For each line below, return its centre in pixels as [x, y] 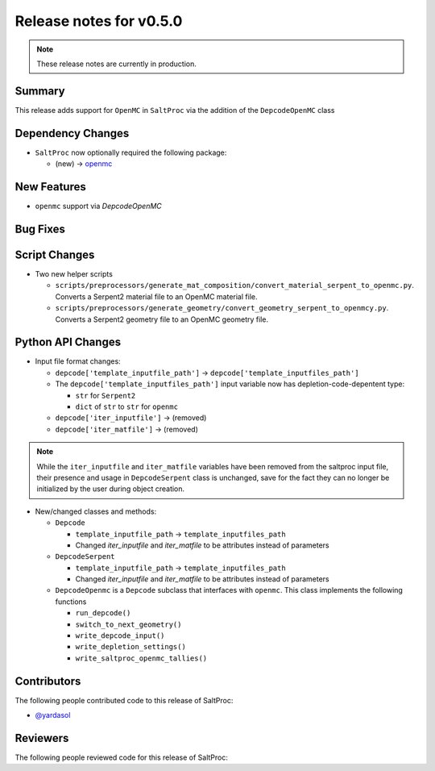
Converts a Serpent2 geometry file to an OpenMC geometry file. [162, 319]
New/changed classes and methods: [96, 511]
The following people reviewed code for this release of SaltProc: [122, 757]
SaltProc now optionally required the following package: [131, 152]
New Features [50, 187]
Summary [40, 91]
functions [71, 602]
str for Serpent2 [106, 395]
